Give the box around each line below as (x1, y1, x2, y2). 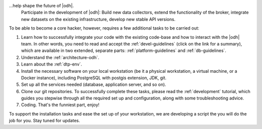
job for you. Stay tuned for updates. (9, 118, 80, 124)
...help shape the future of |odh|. (9, 3, 74, 8)
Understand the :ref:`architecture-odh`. (21, 54, 99, 60)
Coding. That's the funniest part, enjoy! (21, 102, 99, 108)
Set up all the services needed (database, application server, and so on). (21, 81, 166, 87)
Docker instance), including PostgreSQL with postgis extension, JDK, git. (21, 75, 167, 81)
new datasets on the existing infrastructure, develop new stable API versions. (21, 16, 176, 22)
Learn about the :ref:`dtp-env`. (21, 61, 82, 67)
